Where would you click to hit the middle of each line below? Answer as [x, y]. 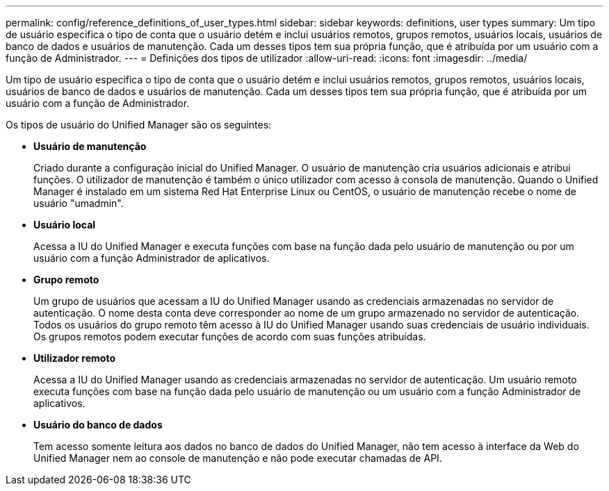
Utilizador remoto [74, 358]
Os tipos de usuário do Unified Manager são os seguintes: [139, 125]
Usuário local [65, 225]
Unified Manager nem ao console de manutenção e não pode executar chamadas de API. [238, 458]
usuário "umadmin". [79, 203]
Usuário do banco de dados [98, 425]
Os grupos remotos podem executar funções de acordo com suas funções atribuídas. [230, 336]
